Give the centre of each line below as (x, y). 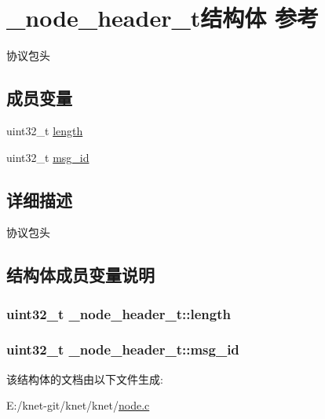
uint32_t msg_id (48, 157)
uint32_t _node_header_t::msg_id (123, 349)
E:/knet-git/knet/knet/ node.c (78, 405)
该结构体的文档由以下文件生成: (85, 379)
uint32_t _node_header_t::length (119, 313)
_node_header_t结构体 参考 (162, 18)
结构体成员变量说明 (80, 275)
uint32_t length (45, 130)
